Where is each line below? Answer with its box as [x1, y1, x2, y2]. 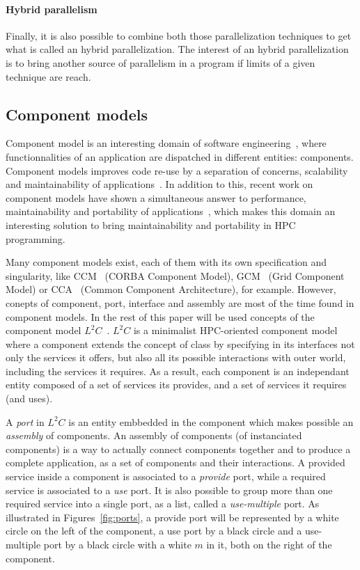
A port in [6, 414, 45, 429]
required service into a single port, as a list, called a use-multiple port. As [6, 496, 320, 511]
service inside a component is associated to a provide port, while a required [6, 469, 326, 484]
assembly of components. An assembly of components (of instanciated [6, 428, 302, 443]
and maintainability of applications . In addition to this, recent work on [6, 177, 313, 191]
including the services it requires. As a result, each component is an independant [6, 363, 350, 378]
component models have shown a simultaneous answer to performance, [6, 190, 306, 205]
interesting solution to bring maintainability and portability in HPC [6, 217, 296, 232]
